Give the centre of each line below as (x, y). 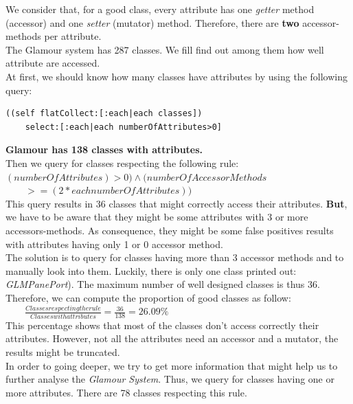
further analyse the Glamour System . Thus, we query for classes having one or (170, 379)
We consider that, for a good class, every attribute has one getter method (160, 9)
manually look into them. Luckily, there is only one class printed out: (151, 270)
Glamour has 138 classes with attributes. (104, 149)
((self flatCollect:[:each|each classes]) (104, 114)
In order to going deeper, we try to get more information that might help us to (172, 365)
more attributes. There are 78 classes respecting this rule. (126, 392)
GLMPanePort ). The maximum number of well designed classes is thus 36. (163, 284)
